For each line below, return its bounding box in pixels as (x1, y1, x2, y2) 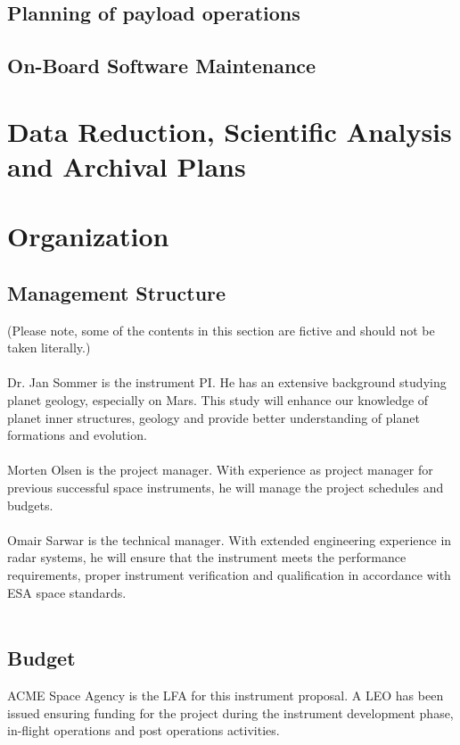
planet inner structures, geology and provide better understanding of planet (7, 408, 420, 426)
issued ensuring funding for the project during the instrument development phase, (7, 703, 454, 722)
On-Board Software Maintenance (7, 52, 316, 79)
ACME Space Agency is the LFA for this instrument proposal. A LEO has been (7, 686, 444, 704)
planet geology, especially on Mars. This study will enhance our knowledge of (7, 391, 429, 410)
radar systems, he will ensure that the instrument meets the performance (7, 548, 407, 567)
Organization (7, 218, 169, 254)
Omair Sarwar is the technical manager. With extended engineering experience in (7, 530, 452, 549)
